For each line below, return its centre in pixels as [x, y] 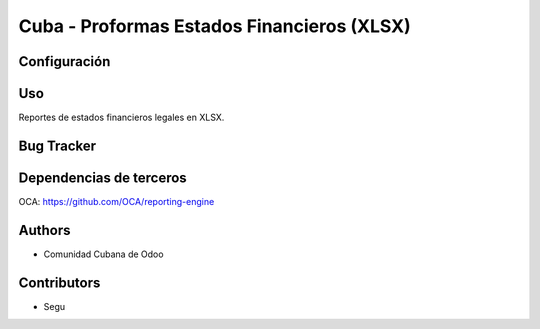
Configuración [64, 61]
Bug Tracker [57, 145]
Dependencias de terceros [102, 177]
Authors [44, 230]
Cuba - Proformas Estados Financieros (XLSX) [214, 26]
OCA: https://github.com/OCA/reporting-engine [116, 201]
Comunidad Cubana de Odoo [103, 254]
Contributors [59, 282]
